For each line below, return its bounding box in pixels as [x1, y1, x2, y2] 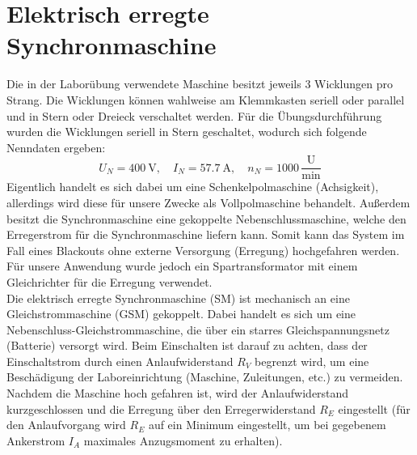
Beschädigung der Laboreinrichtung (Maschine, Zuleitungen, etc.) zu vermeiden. [6, 368, 403, 385]
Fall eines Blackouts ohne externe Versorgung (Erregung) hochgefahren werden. [6, 241, 400, 258]
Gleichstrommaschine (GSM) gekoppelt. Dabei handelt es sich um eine [6, 305, 356, 322]
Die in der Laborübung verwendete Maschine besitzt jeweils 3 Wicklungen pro [6, 75, 393, 92]
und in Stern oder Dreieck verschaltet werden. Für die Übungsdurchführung [6, 107, 382, 124]
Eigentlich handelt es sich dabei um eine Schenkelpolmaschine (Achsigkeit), [6, 178, 379, 195]
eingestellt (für [338, 400, 411, 417]
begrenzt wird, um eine [255, 352, 369, 369]
